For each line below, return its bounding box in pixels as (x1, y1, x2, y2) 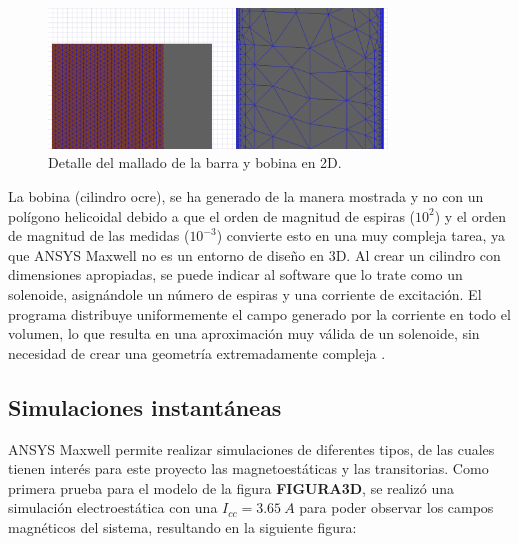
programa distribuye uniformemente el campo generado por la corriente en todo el (8, 303, 511, 324)
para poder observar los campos (299, 497, 494, 518)
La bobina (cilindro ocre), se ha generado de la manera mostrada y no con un (8, 186, 484, 207)
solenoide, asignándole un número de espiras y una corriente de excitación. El (8, 284, 482, 304)
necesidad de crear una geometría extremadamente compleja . (8, 342, 386, 363)
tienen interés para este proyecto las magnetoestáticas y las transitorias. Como (8, 458, 489, 479)
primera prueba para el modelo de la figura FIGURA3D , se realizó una (8, 477, 454, 498)
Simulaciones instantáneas (8, 391, 282, 422)
